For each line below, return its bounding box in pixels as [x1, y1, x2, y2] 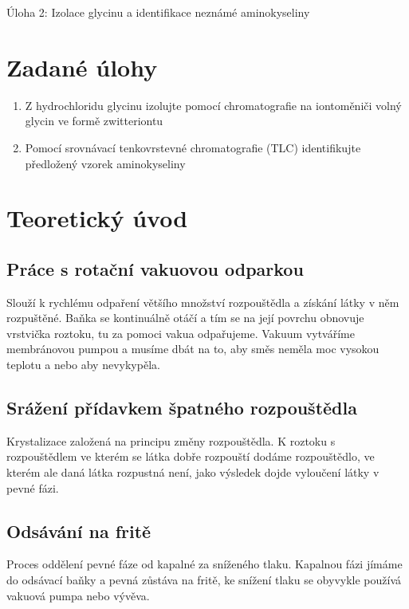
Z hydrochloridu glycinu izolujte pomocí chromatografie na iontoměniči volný [25, 96, 402, 113]
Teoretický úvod [6, 202, 188, 234]
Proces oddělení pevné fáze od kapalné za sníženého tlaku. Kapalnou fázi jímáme [6, 556, 403, 572]
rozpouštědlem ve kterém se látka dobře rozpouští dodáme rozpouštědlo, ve [6, 448, 375, 465]
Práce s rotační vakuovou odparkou [6, 256, 304, 281]
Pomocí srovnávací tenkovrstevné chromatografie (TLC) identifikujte [25, 139, 361, 155]
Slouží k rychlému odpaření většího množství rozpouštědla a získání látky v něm [6, 293, 399, 310]
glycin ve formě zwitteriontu [25, 112, 163, 129]
